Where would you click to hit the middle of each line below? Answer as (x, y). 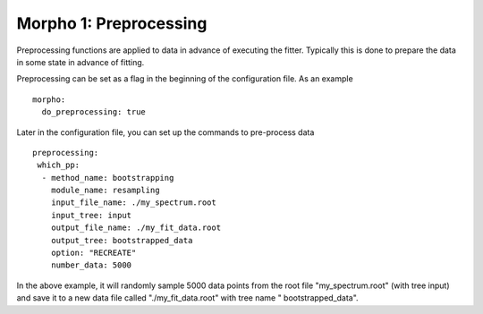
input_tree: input (91, 215)
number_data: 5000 (91, 265)
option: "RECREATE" (93, 253)
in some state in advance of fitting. (80, 62)
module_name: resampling (105, 191)
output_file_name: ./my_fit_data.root (136, 228)
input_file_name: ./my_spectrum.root (133, 203)
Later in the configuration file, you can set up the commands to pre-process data (165, 132)
